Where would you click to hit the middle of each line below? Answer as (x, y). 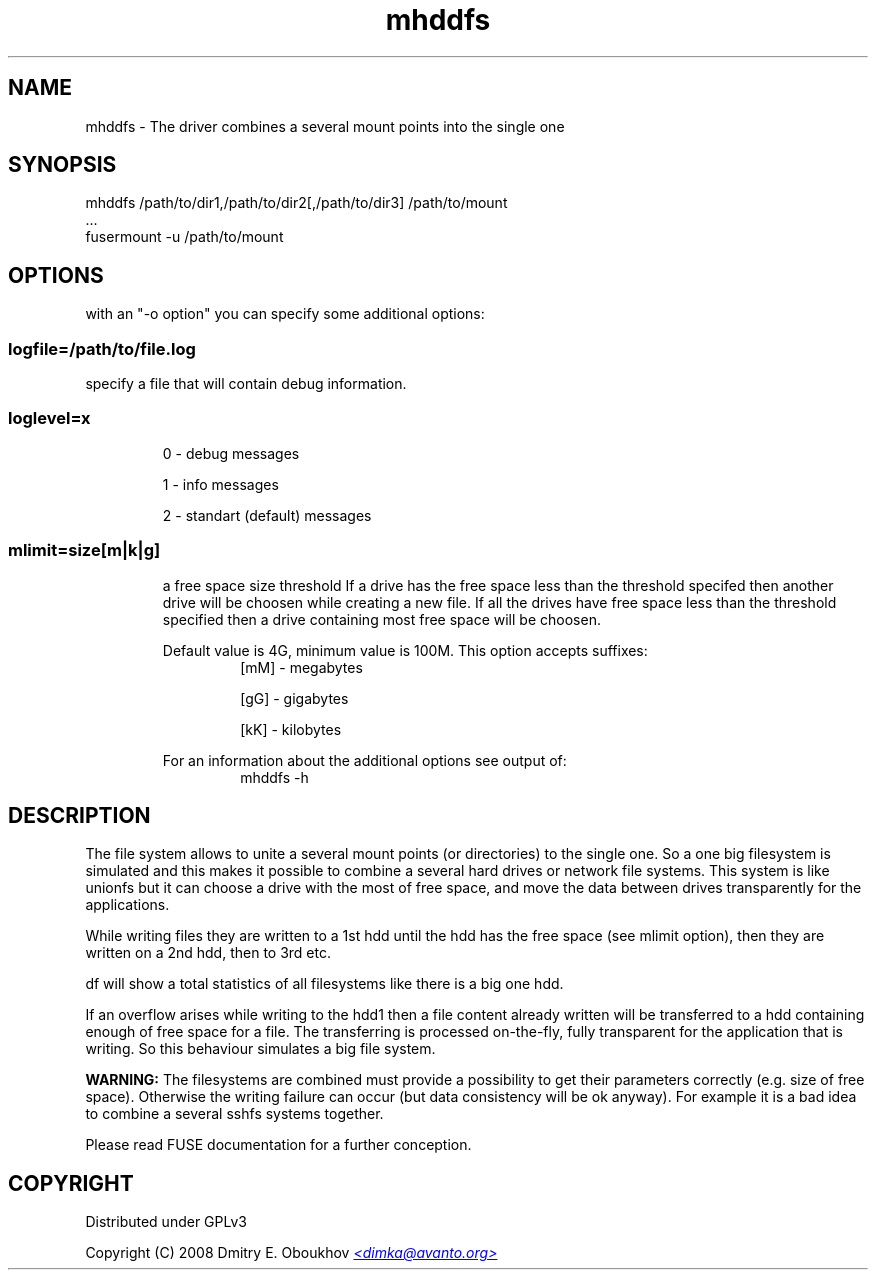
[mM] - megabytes (301, 667)
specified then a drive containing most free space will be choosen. (381, 619)
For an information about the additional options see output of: (364, 760)
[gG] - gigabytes (294, 698)
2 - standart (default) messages (267, 515)
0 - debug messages (231, 453)
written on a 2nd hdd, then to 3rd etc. (208, 953)
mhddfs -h (274, 777)
